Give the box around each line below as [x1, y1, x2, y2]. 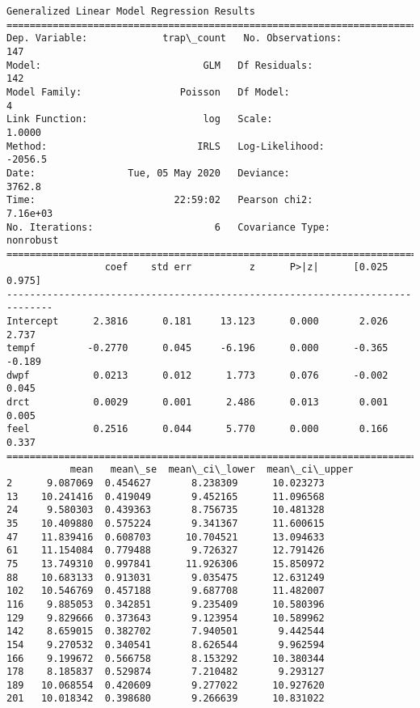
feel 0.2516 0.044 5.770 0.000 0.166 [6, 423, 388, 435]
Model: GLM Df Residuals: [6, 59, 313, 71]
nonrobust [6, 235, 59, 247]
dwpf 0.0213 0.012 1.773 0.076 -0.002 [6, 369, 388, 381]
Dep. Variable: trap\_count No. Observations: [6, 32, 342, 45]
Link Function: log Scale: [6, 113, 273, 125]
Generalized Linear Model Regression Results [6, 6, 255, 17]
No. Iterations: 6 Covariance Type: [6, 221, 330, 233]
